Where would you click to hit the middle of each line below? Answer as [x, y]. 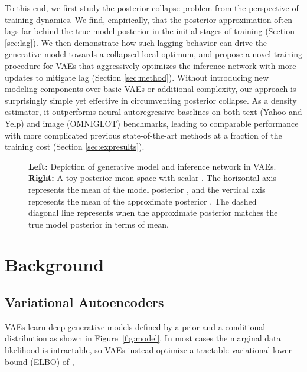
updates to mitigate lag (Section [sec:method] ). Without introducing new [137, 77]
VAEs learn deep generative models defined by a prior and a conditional [135, 326]
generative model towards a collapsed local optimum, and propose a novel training [153, 54]
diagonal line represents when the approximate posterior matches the [153, 213]
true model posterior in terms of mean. [99, 224]
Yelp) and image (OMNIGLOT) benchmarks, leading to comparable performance [152, 123]
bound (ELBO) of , [40, 361]
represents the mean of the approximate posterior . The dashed [143, 201]
